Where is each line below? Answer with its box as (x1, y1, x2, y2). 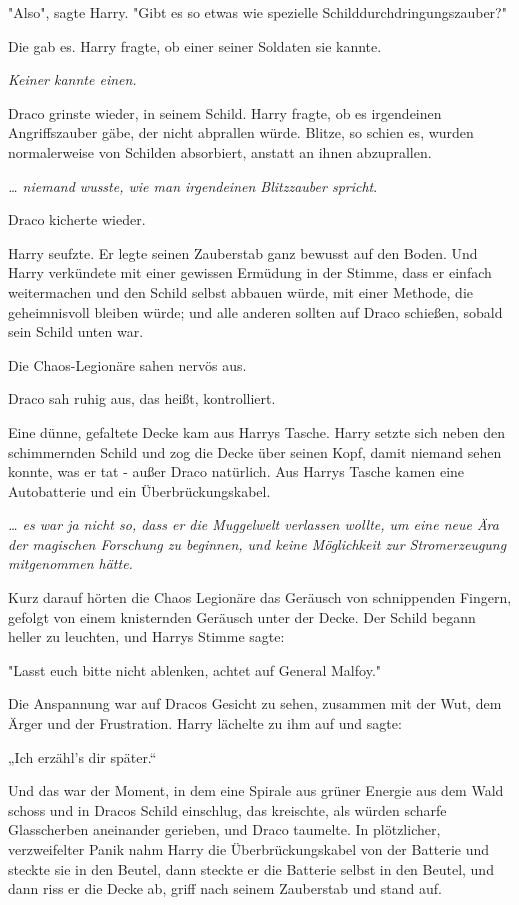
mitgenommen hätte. (8, 553, 133, 574)
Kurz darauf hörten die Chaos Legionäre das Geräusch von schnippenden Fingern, (8, 587, 512, 608)
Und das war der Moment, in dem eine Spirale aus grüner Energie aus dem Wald (8, 780, 504, 801)
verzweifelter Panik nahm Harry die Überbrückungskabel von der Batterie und (8, 839, 490, 859)
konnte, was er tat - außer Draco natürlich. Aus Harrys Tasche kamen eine (8, 461, 465, 482)
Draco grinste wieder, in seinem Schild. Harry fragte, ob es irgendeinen (8, 102, 442, 123)
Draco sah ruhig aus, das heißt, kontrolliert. (8, 388, 276, 409)
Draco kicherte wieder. (8, 209, 146, 230)
